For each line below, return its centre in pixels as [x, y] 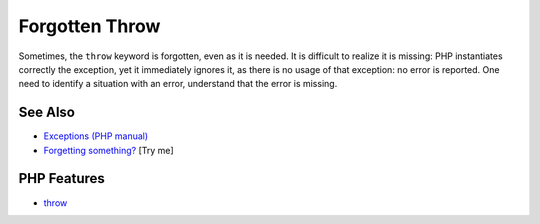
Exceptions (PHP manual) [96, 136]
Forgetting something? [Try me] [108, 150]
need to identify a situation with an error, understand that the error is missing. [178, 84]
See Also [46, 112]
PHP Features [61, 178]
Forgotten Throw [89, 26]
